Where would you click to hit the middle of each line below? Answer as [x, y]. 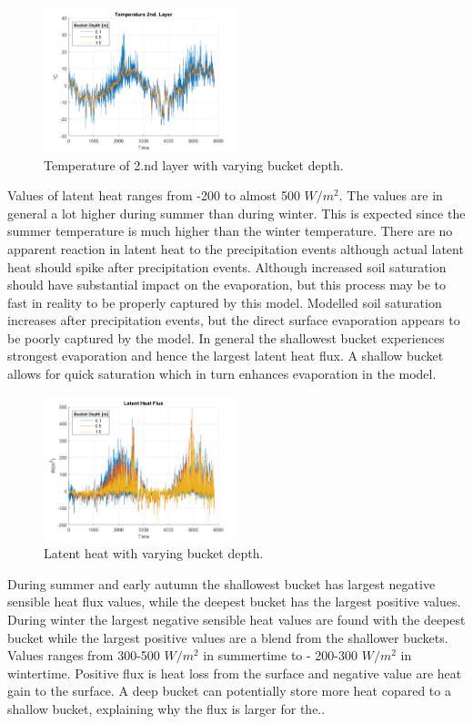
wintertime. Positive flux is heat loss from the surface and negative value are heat [235, 673]
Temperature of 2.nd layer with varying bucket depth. [194, 164]
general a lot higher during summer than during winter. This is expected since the [236, 213]
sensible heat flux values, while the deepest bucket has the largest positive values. [234, 602]
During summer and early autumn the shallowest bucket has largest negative [221, 583]
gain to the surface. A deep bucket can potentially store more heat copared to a [229, 691]
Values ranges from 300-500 [84, 655]
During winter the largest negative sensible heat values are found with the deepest [236, 619]
